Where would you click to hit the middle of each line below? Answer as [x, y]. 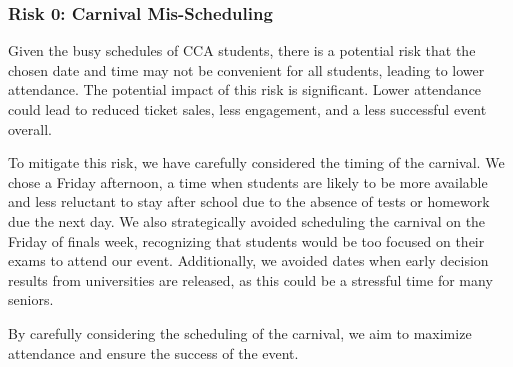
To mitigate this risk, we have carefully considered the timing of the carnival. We [256, 162]
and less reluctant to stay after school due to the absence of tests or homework [249, 201]
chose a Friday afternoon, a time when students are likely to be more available [248, 181]
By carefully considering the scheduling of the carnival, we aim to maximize [240, 332]
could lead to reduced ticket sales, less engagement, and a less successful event [247, 109]
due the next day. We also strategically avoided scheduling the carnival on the [247, 220]
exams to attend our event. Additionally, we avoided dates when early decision [248, 260]
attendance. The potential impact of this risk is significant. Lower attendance [245, 89]
